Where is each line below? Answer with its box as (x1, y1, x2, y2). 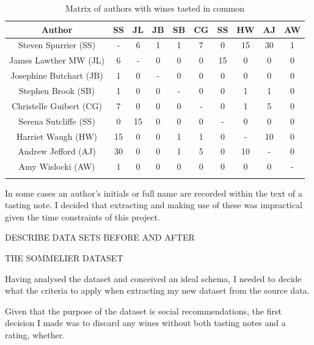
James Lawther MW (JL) (9, 54, 105, 67)
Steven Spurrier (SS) (18, 38, 96, 51)
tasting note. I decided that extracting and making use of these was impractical (5, 198, 302, 211)
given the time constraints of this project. (5, 210, 160, 223)
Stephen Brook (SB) (18, 84, 95, 96)
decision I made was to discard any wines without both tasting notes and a (5, 316, 286, 329)
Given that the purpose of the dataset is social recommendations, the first (5, 304, 282, 317)
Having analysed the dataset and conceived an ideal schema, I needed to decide (5, 272, 302, 285)
